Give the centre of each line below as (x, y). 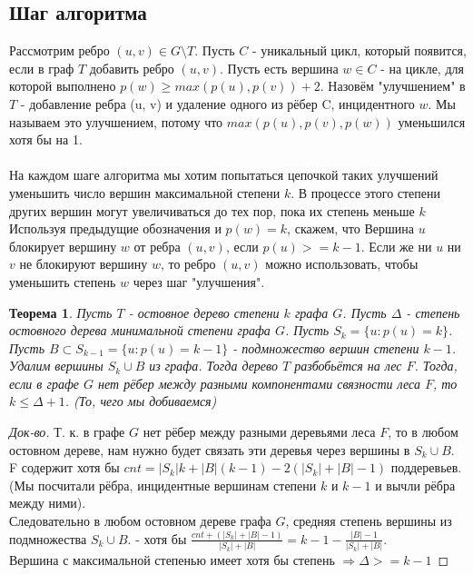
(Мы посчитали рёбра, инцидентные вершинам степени (163, 485)
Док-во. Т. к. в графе (67, 432)
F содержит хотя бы (64, 467)
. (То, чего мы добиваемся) (141, 401)
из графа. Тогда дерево (213, 366)
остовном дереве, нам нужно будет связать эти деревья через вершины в (210, 449)
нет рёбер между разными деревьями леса (259, 432)
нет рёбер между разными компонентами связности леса (259, 383)
